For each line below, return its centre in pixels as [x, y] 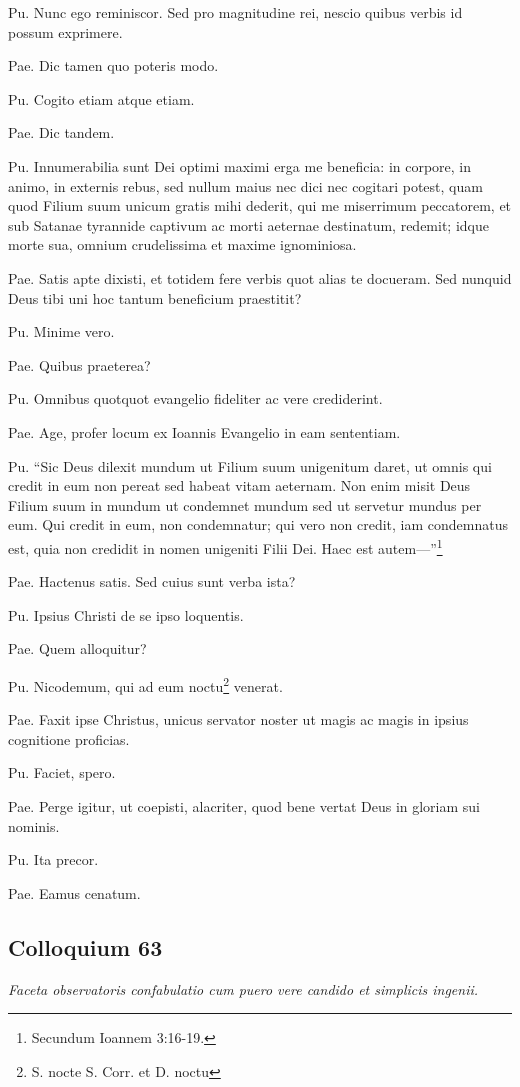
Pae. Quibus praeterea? [79, 364]
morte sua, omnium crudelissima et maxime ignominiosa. [182, 244]
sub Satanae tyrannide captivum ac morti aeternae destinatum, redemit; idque [248, 224]
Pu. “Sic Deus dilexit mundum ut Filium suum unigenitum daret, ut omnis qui [250, 465]
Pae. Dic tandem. [61, 132]
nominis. [34, 825]
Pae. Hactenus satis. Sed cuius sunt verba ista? [152, 581]
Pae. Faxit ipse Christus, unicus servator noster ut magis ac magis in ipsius [238, 719]
